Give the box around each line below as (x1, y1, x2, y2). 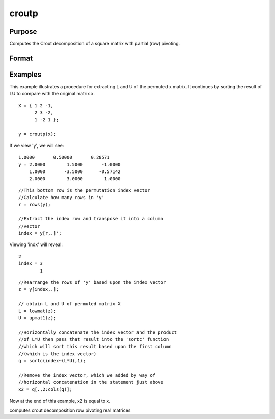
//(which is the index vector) (18, 351, 97, 357)
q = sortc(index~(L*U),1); (18, 358, 86, 364)
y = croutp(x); (18, 131, 57, 137)
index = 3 (18, 261, 43, 266)
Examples (9, 70, 42, 79)
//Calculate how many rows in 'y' (18, 194, 104, 201)
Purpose (9, 27, 37, 36)
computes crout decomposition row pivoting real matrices (9, 407, 131, 413)
